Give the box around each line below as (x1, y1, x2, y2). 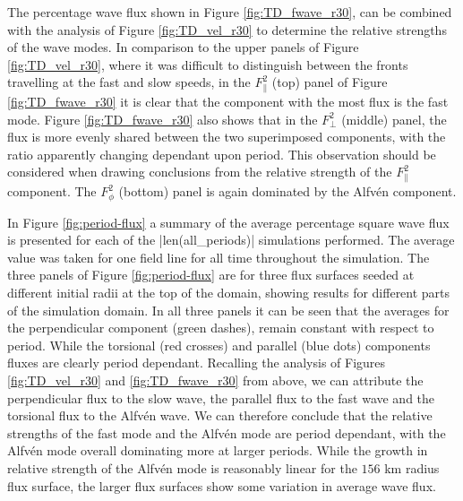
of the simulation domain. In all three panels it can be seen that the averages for (7, 300, 450, 319)
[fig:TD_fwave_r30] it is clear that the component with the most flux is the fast (7, 92, 449, 111)
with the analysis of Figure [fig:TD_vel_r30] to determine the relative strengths (7, 20, 447, 39)
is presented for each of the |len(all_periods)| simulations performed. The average (7, 230, 455, 249)
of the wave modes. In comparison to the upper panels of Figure (7, 38, 359, 56)
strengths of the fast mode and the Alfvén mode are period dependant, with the (7, 423, 446, 442)
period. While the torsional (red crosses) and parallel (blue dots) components (7, 335, 431, 354)
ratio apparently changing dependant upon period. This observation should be (7, 144, 436, 163)
